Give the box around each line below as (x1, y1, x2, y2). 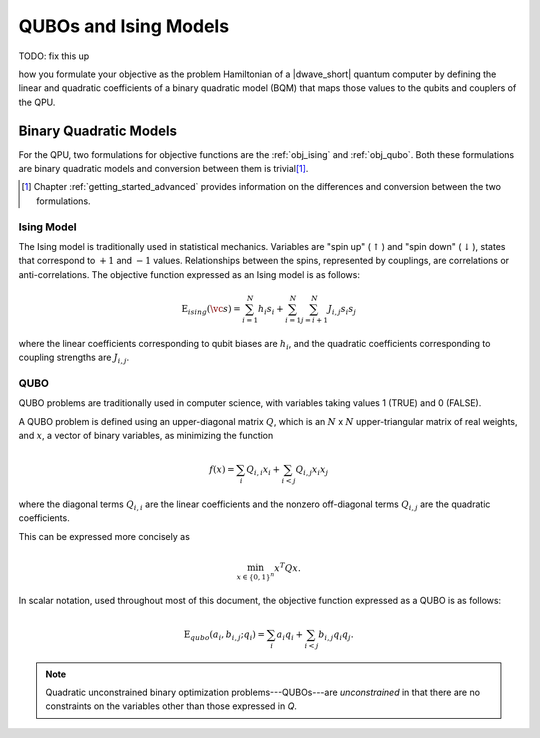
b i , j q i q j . (318, 628, 354, 642)
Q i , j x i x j (295, 464, 329, 477)
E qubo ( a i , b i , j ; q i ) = (183, 628, 265, 642)
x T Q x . (274, 561, 302, 574)
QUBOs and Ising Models (18, 15, 230, 37)
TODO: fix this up (18, 50, 90, 62)
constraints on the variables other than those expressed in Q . (45, 700, 297, 712)
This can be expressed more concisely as (18, 530, 190, 542)
